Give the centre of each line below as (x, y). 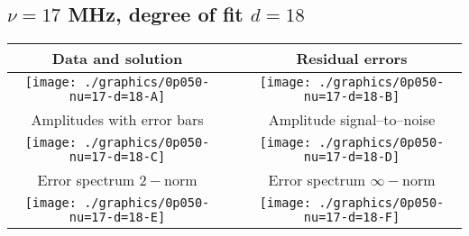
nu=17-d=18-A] (117, 97)
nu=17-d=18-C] (117, 157)
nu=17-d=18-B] (352, 97)
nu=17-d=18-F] (352, 218)
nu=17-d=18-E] (117, 218)
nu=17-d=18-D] (352, 157)
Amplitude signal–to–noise (352, 120)
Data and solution (117, 59)
